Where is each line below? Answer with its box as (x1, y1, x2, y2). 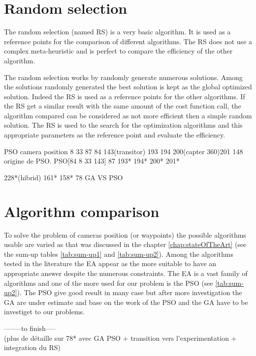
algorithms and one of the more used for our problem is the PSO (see (4, 277, 213, 288)
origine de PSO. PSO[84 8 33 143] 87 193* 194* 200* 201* (4, 156, 180, 166)
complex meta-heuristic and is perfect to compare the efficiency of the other (4, 46, 233, 56)
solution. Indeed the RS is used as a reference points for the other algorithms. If (4, 91, 245, 101)
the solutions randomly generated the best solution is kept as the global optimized (4, 82, 252, 92)
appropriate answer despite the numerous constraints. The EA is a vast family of (4, 268, 248, 278)
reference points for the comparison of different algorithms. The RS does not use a (4, 36, 253, 46)
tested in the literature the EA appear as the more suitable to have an (4, 258, 217, 269)
